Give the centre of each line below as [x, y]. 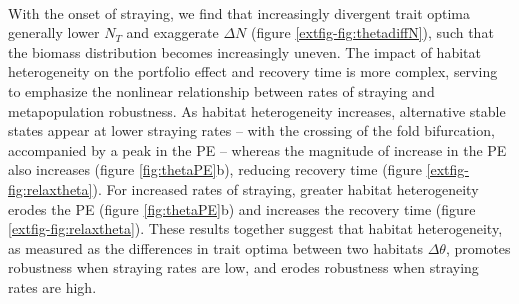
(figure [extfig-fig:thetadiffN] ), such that [372, 32]
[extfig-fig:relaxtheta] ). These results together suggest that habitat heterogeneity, [255, 228]
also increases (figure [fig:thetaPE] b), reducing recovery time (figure [215, 169]
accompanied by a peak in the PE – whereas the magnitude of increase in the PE [257, 149]
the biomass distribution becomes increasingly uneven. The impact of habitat [244, 51]
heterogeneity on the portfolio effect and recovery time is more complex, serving [253, 71]
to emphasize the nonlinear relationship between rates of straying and [221, 90]
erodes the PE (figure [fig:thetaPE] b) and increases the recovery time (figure [242, 208]
